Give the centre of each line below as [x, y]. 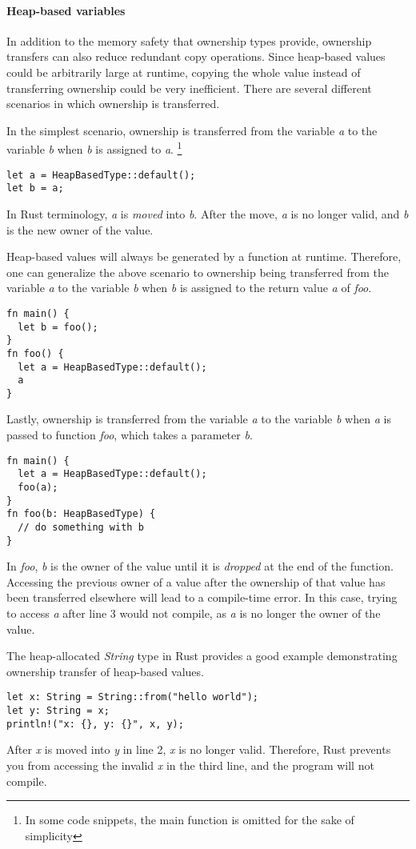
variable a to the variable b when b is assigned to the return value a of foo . [189, 288]
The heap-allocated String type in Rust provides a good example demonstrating [202, 656]
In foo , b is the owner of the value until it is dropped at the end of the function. [200, 566]
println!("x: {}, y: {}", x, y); [95, 724]
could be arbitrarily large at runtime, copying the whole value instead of [184, 72]
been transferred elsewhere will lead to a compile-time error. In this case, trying [202, 597]
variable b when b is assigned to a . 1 [94, 148]
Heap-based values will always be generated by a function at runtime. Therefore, [204, 256]
